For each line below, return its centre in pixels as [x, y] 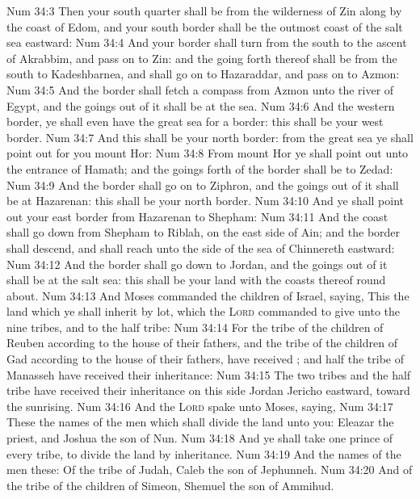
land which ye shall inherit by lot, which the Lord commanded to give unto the [204, 311]
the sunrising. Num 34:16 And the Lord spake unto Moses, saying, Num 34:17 [200, 406]
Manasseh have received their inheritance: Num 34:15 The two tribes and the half [209, 374]
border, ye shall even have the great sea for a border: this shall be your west [195, 122]
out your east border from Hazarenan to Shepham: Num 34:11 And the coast [197, 216]
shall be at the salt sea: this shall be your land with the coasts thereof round [196, 280]
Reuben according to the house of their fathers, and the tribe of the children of [202, 343]
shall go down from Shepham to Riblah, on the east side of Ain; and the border [204, 232]
